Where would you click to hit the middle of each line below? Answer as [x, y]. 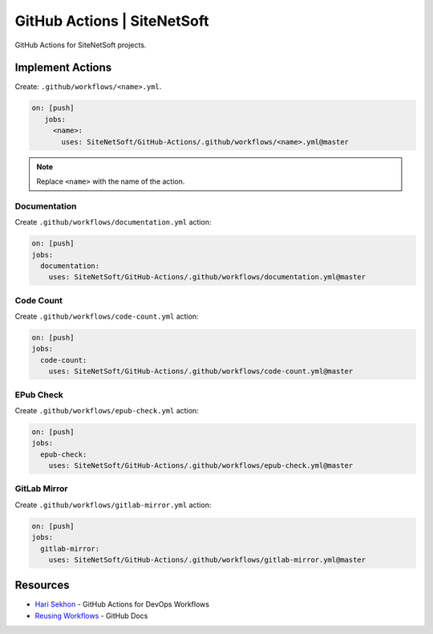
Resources [42, 585]
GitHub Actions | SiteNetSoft [112, 21]
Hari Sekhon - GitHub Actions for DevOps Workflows [122, 604]
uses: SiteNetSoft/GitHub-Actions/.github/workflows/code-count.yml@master [201, 372]
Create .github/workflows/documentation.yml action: [113, 222]
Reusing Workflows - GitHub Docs [91, 616]
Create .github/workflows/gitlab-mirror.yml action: [113, 505]
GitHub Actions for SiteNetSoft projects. [81, 45]
